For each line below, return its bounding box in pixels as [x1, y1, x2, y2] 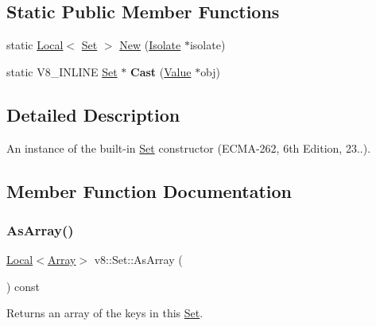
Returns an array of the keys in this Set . [6, 305, 204, 321]
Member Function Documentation [6, 178, 293, 203]
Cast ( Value [130, 63, 192, 80]
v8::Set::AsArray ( [94, 251, 183, 268]
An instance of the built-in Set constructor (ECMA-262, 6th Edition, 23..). [6, 139, 371, 156]
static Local [6, 37, 64, 53]
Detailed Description [6, 102, 180, 126]
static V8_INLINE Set [6, 63, 118, 80]
